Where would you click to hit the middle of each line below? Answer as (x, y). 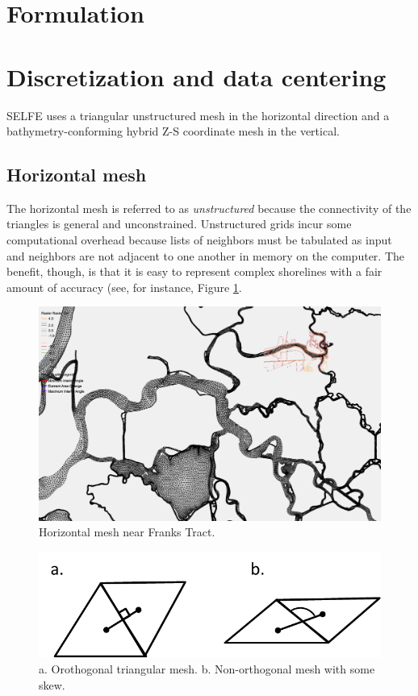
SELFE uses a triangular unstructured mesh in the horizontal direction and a (198, 115)
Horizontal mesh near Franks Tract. (127, 532)
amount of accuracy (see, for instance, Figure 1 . (124, 287)
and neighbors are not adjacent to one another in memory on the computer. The (205, 255)
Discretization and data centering (196, 76)
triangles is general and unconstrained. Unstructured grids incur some (179, 224)
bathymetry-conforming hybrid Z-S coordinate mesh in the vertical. (173, 131)
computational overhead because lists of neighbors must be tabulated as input (199, 240)
